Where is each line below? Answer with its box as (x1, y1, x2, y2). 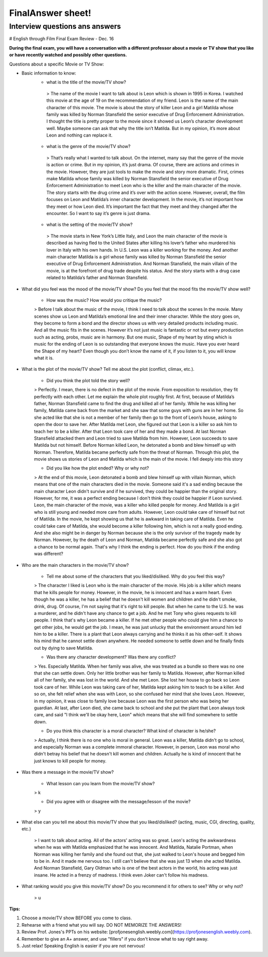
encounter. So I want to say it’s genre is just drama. (46, 210, 151, 216)
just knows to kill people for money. (34, 757, 107, 764)
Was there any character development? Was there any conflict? (46, 654, 176, 660)
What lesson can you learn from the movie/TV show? (46, 780, 155, 786)
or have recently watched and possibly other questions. (9, 52, 127, 58)
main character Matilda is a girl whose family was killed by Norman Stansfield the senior (46, 254, 227, 260)
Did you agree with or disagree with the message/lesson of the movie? (46, 799, 191, 805)
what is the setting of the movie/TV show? (46, 221, 133, 228)
